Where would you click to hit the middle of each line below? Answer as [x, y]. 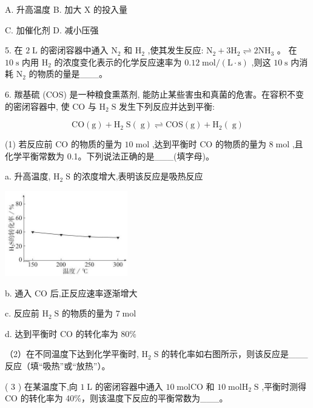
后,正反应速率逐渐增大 [94, 293]
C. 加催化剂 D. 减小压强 [52, 29]
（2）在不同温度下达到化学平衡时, [72, 354]
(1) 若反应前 [29, 144]
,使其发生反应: [176, 50]
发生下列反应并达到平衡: [167, 106]
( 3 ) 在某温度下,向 [41, 386]
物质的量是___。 [72, 74]
